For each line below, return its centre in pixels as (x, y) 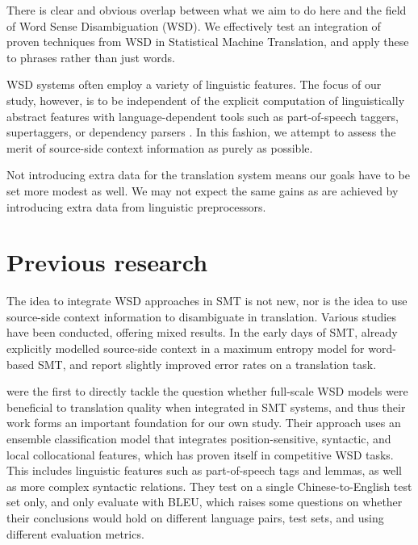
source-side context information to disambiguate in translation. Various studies (201, 316)
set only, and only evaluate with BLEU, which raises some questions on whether (205, 502)
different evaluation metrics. (75, 533)
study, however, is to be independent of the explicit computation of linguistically (206, 100)
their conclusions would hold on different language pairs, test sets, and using (195, 517)
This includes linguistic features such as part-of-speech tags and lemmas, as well (205, 470)
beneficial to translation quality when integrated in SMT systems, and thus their (206, 407)
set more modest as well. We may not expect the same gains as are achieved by (203, 190)
